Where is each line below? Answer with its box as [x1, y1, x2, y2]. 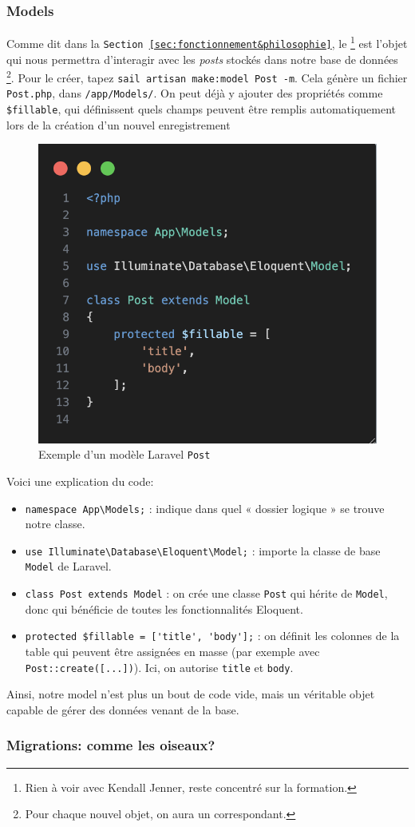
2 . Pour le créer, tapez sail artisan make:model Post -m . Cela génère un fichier [6, 67, 408, 85]
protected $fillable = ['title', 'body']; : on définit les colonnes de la [25, 627, 400, 644]
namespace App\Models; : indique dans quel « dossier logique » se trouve [25, 499, 385, 516]
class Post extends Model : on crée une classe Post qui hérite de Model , [25, 585, 388, 602]
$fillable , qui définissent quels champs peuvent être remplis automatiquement [6, 101, 396, 117]
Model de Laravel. [25, 558, 112, 575]
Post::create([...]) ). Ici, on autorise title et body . [25, 658, 294, 675]
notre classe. [25, 515, 85, 532]
